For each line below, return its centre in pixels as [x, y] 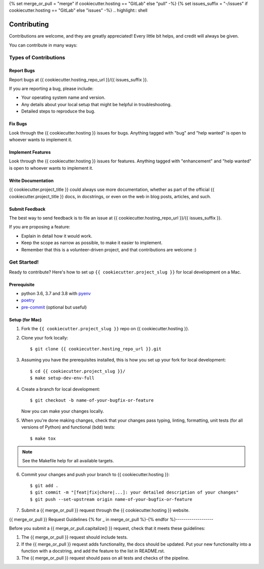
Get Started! [24, 262]
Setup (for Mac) [25, 319]
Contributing [29, 24]
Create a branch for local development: [61, 389]
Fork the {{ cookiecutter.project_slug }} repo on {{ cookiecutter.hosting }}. [105, 329]
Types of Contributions [37, 58]
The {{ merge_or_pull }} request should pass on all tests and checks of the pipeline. [105, 558]
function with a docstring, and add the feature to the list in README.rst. [93, 551]
